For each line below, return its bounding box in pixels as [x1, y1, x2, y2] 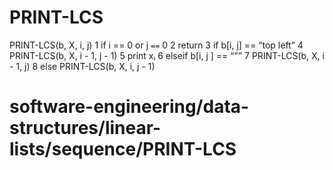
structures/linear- [9, 117, 162, 140]
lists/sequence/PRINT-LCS [9, 138, 237, 161]
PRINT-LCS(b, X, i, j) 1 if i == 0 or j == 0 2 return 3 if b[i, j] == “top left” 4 [9, 39, 304, 51]
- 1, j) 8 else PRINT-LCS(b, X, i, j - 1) [9, 60, 156, 72]
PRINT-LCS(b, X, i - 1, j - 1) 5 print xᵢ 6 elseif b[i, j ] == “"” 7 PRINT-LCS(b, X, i [9, 49, 325, 61]
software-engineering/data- [9, 96, 250, 118]
